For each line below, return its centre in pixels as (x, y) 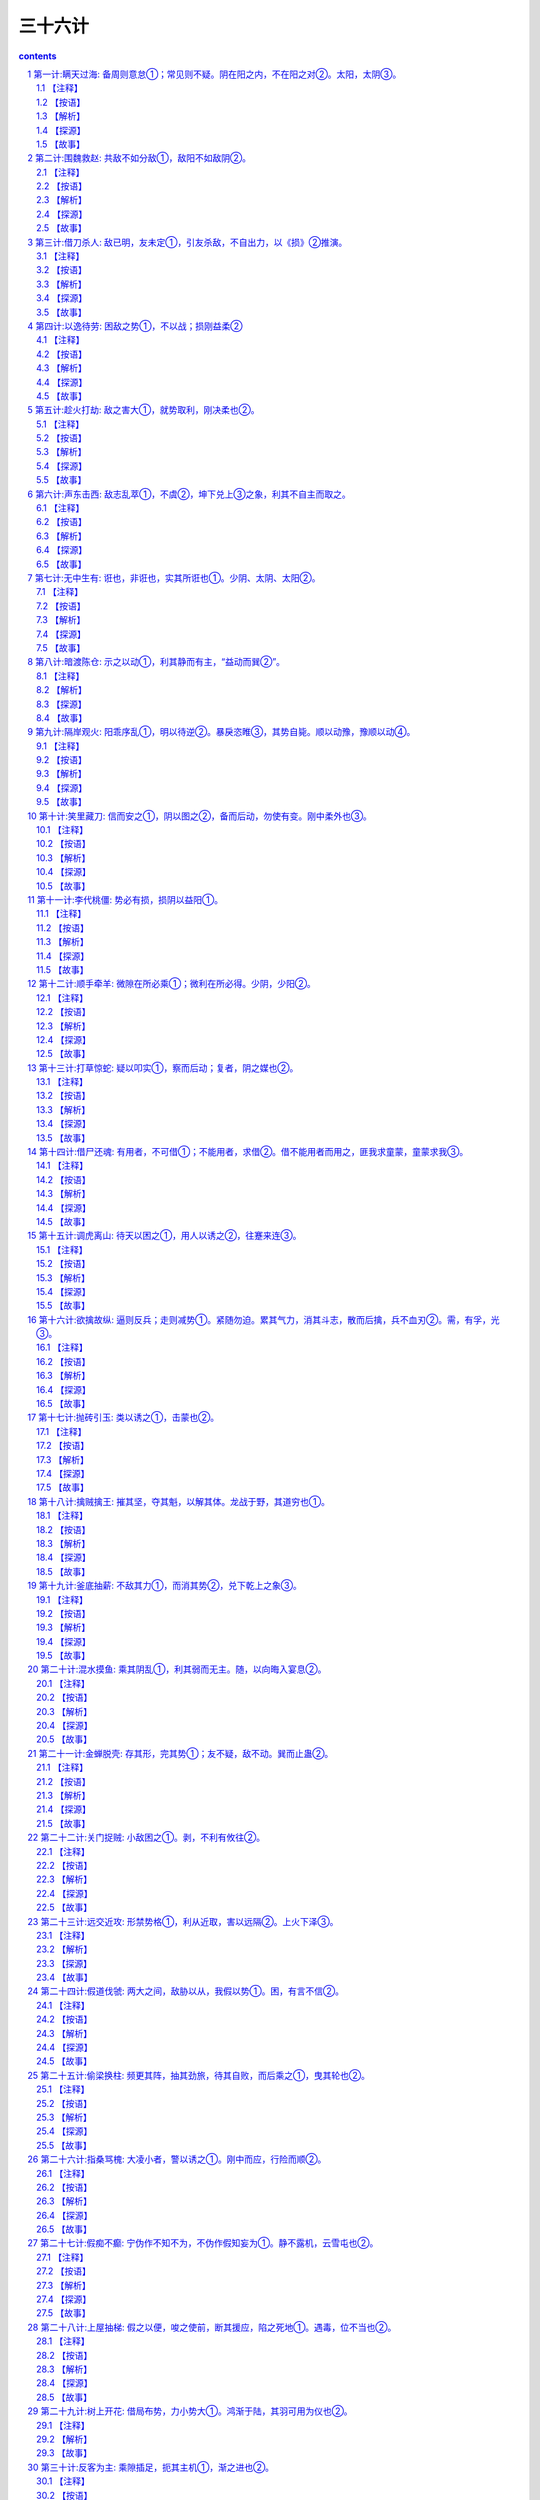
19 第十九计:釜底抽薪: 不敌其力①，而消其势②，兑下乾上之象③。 (164, 1586)
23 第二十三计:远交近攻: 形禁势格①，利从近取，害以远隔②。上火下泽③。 (183, 1921)
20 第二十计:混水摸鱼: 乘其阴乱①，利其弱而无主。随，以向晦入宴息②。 (177, 1669)
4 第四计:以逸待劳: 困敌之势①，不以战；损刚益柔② (135, 326)
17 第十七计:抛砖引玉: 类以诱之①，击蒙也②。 (123, 1417)
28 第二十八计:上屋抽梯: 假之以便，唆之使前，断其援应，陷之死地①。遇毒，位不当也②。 (212, 2327)
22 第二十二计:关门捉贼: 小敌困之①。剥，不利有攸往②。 (146, 1837)
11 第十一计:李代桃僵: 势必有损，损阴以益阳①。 (125, 899)
